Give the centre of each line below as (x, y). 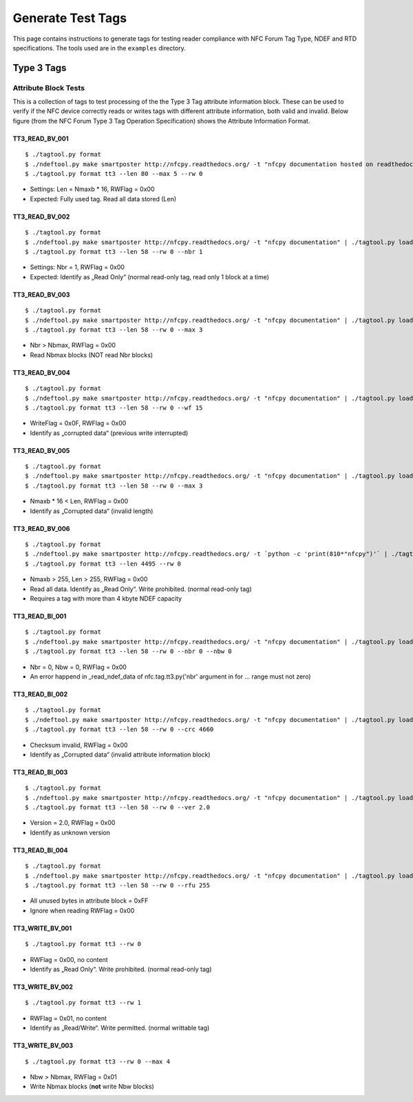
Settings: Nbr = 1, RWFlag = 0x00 (77, 267)
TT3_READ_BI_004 (40, 850)
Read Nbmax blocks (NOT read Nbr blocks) (92, 354)
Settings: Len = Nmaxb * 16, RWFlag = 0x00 (92, 189)
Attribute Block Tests (49, 88)
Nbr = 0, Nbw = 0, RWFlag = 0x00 (78, 667)
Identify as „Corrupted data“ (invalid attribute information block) (120, 754)
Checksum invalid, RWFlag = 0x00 (79, 745)
